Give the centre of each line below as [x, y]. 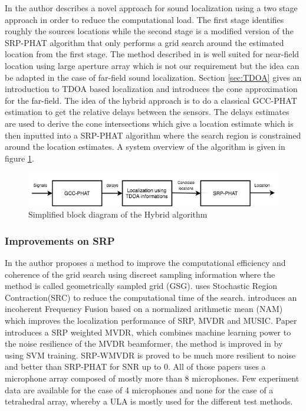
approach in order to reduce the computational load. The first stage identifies [144, 19]
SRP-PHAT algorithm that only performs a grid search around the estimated [144, 42]
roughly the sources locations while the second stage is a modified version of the [149, 31]
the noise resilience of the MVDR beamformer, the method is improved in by [144, 343]
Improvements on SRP [60, 240]
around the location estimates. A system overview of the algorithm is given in [145, 147]
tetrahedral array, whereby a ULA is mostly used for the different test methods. [149, 401]
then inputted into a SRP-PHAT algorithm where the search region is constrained [153, 135]
